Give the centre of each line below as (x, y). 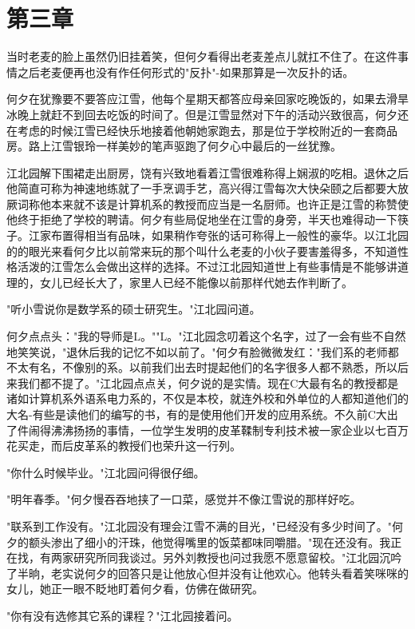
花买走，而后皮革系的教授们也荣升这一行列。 (124, 446)
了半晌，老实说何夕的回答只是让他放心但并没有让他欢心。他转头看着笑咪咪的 (207, 573)
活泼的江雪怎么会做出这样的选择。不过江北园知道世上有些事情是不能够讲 (207, 267)
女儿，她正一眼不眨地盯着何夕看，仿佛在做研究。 (135, 589)
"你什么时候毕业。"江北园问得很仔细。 (106, 472)
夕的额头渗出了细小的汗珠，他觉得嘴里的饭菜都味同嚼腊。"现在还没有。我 (199, 541)
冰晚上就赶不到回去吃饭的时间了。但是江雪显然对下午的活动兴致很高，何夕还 (207, 114)
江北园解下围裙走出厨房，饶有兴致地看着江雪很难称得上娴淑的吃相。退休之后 (207, 172)
